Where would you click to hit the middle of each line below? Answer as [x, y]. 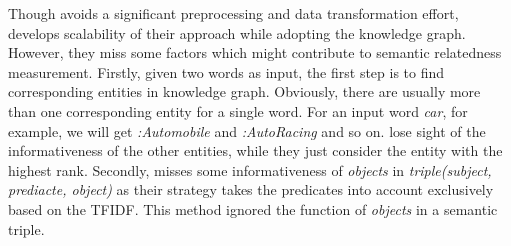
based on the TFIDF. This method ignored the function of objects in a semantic [253, 208]
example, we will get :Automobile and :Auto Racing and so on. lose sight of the [247, 130]
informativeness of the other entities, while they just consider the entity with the [255, 150]
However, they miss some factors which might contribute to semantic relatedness [255, 52]
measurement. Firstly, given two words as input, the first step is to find [226, 71]
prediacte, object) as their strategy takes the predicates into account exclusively [251, 189]
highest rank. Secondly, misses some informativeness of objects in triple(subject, [250, 169]
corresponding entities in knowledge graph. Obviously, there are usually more [244, 91]
